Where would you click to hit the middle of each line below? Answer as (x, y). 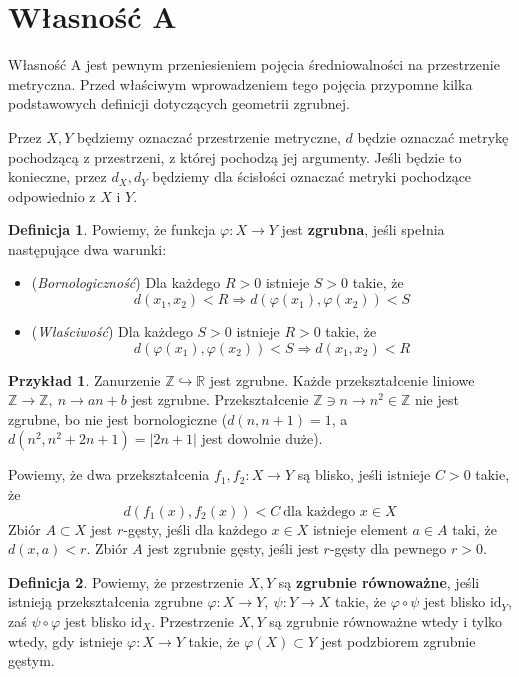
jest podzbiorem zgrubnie (398, 640)
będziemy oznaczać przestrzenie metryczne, (208, 136)
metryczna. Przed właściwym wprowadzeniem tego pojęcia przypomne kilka (240, 83)
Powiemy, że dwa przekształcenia (109, 474)
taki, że (474, 528)
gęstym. (31, 660)
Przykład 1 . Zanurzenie (84, 379)
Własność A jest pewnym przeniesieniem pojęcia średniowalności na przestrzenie (254, 64)
